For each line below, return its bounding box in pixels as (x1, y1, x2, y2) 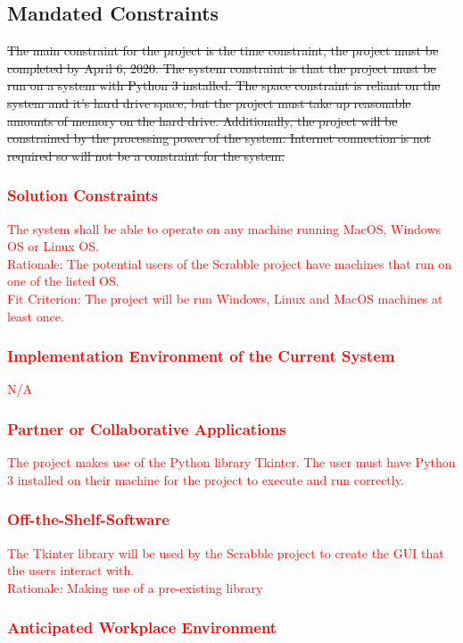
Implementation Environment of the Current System (7, 345, 395, 367)
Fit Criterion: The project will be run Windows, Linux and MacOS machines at (7, 288, 443, 307)
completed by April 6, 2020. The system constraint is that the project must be (7, 58, 436, 77)
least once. (7, 306, 64, 325)
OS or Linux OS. (7, 237, 99, 255)
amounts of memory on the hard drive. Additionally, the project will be (7, 111, 398, 129)
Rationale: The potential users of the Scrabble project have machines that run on (7, 254, 451, 272)
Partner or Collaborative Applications (7, 417, 286, 439)
